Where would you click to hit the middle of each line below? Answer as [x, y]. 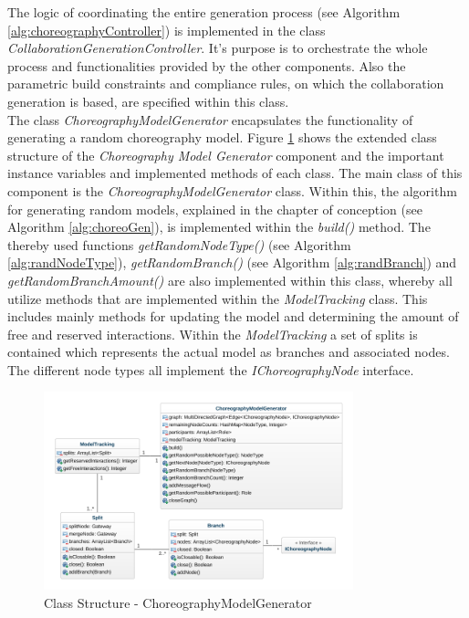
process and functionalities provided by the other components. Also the [207, 65]
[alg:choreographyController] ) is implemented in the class [167, 30]
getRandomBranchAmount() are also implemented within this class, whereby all [230, 280]
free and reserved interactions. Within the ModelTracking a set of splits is [213, 334]
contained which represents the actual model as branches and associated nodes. [229, 352]
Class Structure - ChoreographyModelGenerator [178, 602]
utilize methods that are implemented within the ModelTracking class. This [218, 298]
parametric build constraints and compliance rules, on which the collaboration [226, 84]
